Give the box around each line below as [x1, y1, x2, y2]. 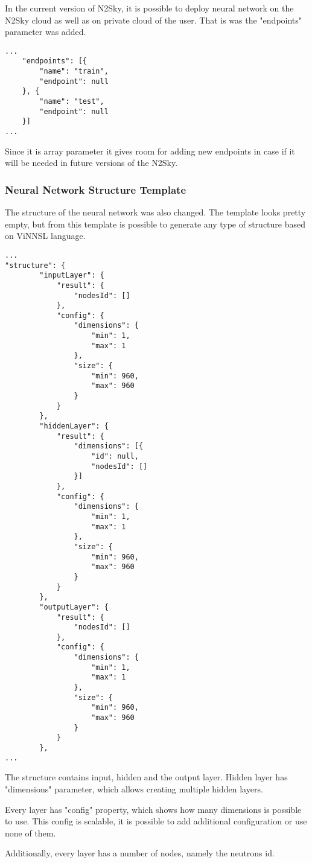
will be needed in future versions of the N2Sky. [5, 156, 178, 169]
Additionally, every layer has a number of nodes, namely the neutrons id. [5, 847, 275, 859]
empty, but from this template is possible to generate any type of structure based [5, 217, 305, 230]
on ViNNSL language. [5, 229, 86, 242]
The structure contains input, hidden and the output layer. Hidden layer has [5, 771, 288, 783]
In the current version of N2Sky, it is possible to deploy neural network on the [5, 2, 294, 14]
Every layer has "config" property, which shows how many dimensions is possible [5, 803, 302, 815]
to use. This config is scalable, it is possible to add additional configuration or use [5, 815, 307, 827]
